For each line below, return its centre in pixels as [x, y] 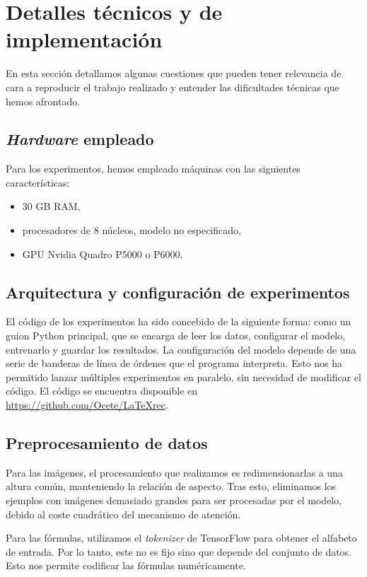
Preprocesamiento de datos [107, 443]
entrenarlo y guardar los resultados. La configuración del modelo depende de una [181, 349]
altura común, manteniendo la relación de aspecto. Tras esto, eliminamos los [171, 486]
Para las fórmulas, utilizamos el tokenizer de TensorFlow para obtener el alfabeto [181, 538]
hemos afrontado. [43, 101]
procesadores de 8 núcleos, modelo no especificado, [132, 230]
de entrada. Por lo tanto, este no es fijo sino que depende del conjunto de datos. [179, 551]
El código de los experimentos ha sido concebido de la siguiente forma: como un [179, 321]
